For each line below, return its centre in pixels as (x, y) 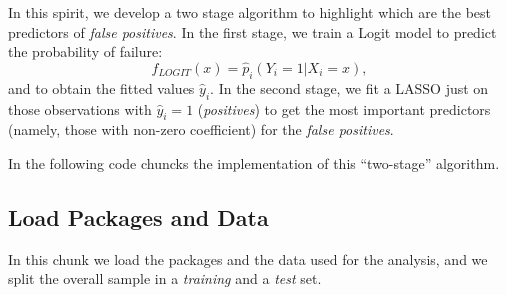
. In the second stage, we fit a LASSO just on (349, 87)
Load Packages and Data (138, 216)
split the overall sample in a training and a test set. (165, 278)
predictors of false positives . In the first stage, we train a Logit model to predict (252, 31)
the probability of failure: (85, 51)
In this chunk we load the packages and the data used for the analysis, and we (248, 258)
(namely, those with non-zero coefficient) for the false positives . (201, 129)
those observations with (80, 108)
